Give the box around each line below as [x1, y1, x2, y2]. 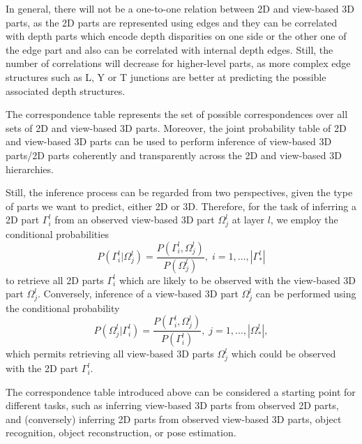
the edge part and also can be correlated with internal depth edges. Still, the [6, 42, 333, 57]
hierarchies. [6, 161, 54, 176]
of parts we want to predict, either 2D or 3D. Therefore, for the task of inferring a [6, 198, 356, 213]
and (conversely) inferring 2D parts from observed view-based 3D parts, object [6, 411, 342, 426]
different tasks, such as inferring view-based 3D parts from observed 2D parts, [6, 398, 339, 413]
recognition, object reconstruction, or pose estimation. [6, 425, 236, 440]
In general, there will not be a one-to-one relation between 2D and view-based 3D [6, 1, 354, 15]
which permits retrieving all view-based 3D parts [6, 346, 214, 361]
